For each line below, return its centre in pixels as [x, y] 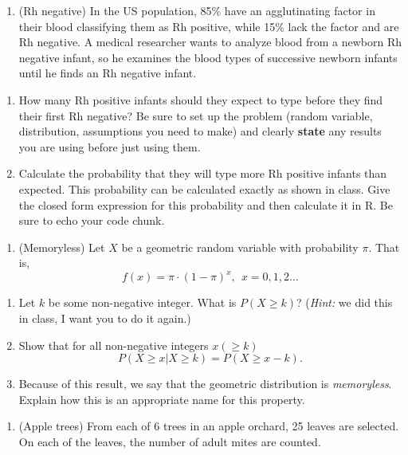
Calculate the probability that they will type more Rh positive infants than [203, 173]
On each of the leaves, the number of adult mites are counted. [170, 441]
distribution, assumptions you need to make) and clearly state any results [200, 131]
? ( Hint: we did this [344, 302]
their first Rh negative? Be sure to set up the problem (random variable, [196, 115]
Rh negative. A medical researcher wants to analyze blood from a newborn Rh [210, 42]
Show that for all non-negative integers [114, 345]
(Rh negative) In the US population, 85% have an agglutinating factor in [197, 10]
